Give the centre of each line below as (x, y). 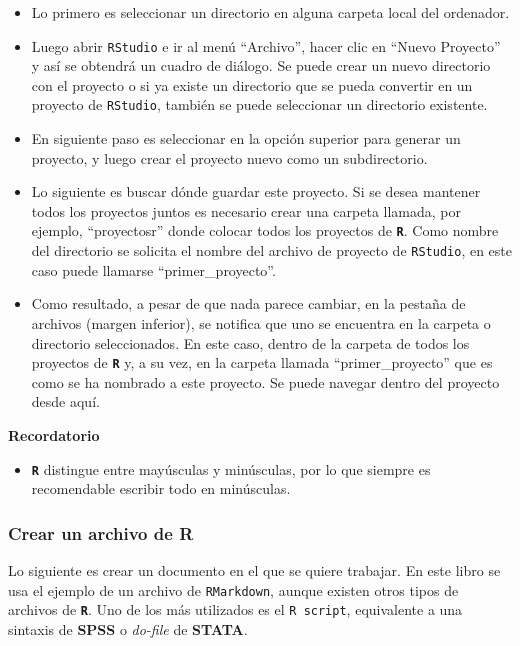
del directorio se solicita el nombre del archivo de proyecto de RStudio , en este (272, 250)
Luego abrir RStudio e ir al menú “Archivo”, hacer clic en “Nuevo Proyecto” (266, 45)
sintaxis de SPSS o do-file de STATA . (128, 628)
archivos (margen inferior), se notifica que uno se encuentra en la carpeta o (261, 322)
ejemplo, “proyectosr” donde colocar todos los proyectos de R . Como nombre (265, 230)
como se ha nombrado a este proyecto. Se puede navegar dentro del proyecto (265, 381)
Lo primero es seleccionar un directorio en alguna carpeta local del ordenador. (270, 12)
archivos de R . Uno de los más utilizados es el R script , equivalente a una (235, 609)
